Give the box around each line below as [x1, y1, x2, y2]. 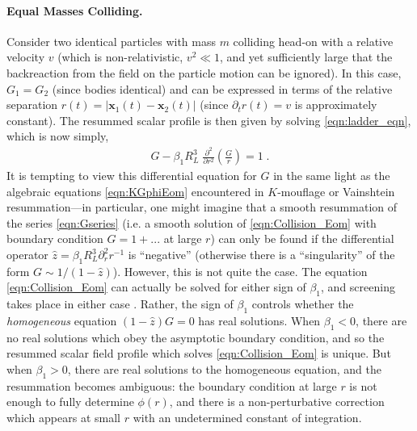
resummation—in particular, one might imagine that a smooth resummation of [6, 199, 398, 215]
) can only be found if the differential [210, 230, 394, 247]
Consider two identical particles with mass [6, 32, 216, 49]
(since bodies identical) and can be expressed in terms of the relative [52, 80, 393, 97]
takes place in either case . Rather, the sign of [6, 295, 234, 312]
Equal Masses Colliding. [6, 2, 143, 19]
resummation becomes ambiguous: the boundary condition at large [6, 377, 337, 394]
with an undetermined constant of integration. [133, 408, 362, 425]
